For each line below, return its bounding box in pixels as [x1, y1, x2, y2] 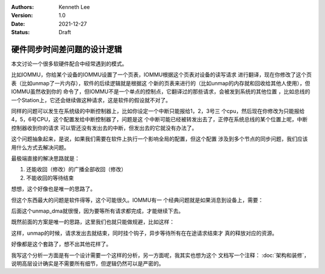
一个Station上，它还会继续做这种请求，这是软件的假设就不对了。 [11, 96, 172, 103]
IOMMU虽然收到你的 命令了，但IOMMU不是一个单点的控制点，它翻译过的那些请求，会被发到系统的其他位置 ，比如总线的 [11, 88, 311, 96]
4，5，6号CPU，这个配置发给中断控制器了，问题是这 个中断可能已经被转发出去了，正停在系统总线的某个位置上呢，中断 [11, 116, 308, 123]
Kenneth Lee [58, 4, 90, 10]
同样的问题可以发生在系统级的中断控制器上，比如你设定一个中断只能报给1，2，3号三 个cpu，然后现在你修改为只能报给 [11, 108, 305, 115]
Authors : [11, 4, 34, 10]
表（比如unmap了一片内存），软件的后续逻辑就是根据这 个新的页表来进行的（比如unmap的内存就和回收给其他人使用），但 [11, 79, 311, 87]
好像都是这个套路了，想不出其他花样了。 [11, 240, 111, 248]
